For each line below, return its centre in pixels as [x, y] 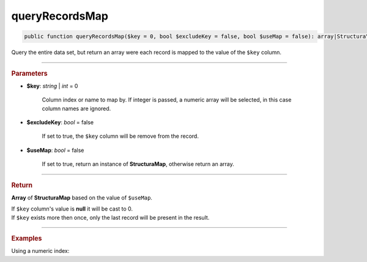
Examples [27, 238]
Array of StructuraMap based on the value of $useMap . [82, 197]
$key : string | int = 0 [52, 86]
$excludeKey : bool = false [60, 122]
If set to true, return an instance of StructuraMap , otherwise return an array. [138, 164]
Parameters [30, 73]
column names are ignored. [76, 108]
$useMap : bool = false [55, 150]
